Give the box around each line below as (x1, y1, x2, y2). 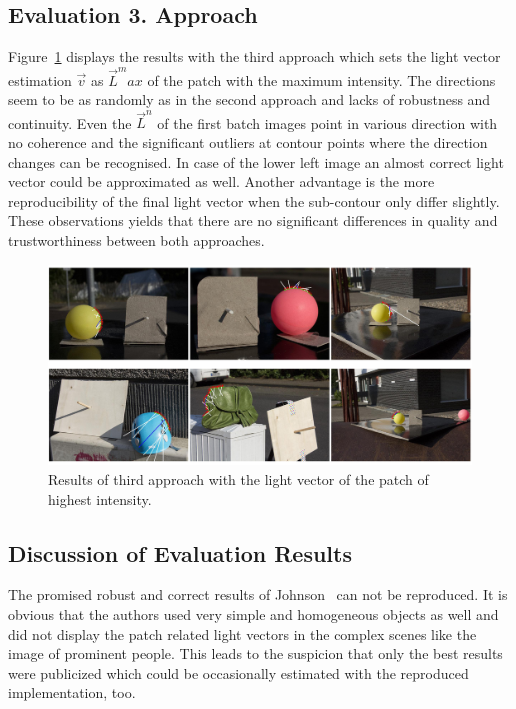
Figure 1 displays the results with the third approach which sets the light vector (8, 46, 501, 67)
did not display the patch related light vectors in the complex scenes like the (8, 623, 477, 644)
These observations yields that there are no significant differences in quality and (8, 210, 498, 231)
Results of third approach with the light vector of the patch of (48, 468, 429, 489)
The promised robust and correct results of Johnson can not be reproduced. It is (8, 584, 508, 605)
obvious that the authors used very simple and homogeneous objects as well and (8, 603, 499, 624)
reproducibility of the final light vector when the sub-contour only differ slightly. (8, 190, 500, 211)
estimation (8, 69, 72, 90)
